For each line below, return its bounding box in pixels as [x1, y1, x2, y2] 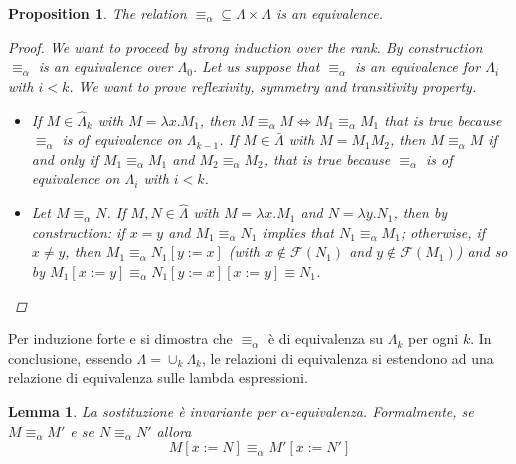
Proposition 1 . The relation [8, 3, 187, 23]
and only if [31, 148, 99, 169]
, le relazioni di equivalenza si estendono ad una [202, 347, 494, 368]
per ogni [408, 328, 459, 349]
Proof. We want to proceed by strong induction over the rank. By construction [8, 36, 483, 57]
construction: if [31, 221, 125, 242]
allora [156, 420, 192, 441]
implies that [262, 221, 334, 242]
